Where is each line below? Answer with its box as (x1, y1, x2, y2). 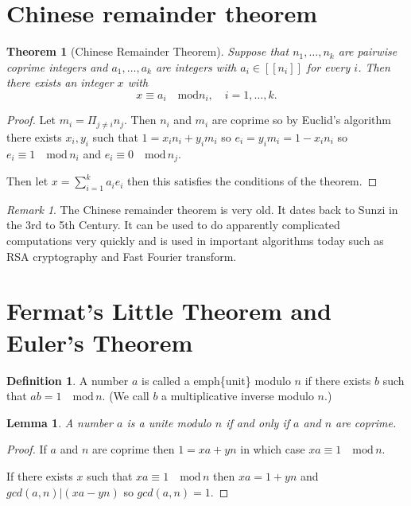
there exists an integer (6, 74, 114, 91)
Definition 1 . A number (6, 372, 129, 388)
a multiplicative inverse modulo (161, 387, 314, 404)
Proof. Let (6, 111, 56, 128)
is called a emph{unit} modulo (142, 372, 291, 388)
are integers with (155, 58, 237, 75)
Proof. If (6, 441, 47, 457)
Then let (6, 173, 48, 189)
